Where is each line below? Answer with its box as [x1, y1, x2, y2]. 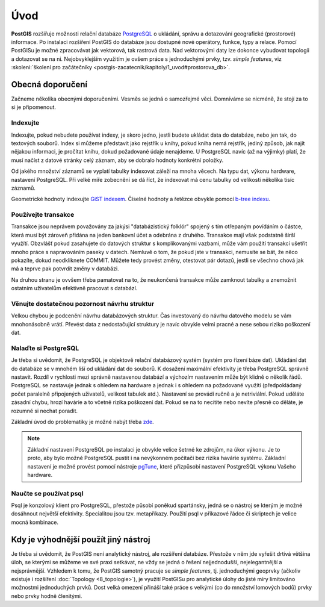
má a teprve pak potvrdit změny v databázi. [11, 265, 120, 272]
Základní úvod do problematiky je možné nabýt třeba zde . [11, 418, 154, 425]
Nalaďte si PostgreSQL [11, 344, 79, 352]
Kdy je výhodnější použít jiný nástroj [11, 534, 150, 544]
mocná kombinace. [11, 518, 59, 526]
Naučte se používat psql [11, 489, 84, 497]
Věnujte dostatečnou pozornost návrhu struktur [11, 299, 155, 308]
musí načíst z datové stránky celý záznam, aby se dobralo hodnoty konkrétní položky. [11, 157, 224, 164]
